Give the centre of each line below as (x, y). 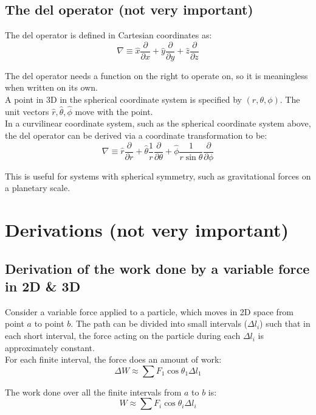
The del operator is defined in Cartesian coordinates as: (108, 35)
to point (49, 323)
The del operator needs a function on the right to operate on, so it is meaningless (156, 75)
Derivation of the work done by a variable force (157, 268)
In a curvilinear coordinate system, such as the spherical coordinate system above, (158, 123)
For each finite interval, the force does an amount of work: (113, 359)
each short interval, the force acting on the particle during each (123, 336)
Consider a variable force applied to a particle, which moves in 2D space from (149, 311)
